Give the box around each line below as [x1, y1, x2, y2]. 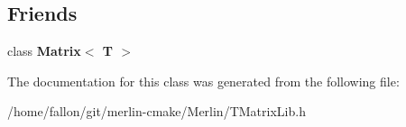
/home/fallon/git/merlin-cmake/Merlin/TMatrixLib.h [7, 102, 306, 121]
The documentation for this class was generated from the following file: [7, 71, 400, 90]
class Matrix [7, 41, 81, 60]
